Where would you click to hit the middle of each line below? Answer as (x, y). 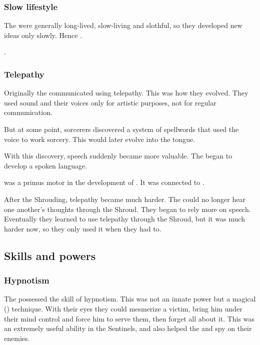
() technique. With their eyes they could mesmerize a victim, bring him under (123, 308)
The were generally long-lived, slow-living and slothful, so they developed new (123, 25)
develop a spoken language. (46, 165)
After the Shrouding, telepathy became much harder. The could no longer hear (125, 199)
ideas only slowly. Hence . (43, 35)
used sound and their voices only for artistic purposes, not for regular (110, 102)
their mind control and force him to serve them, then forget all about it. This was (129, 318)
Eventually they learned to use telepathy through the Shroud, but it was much (124, 219)
